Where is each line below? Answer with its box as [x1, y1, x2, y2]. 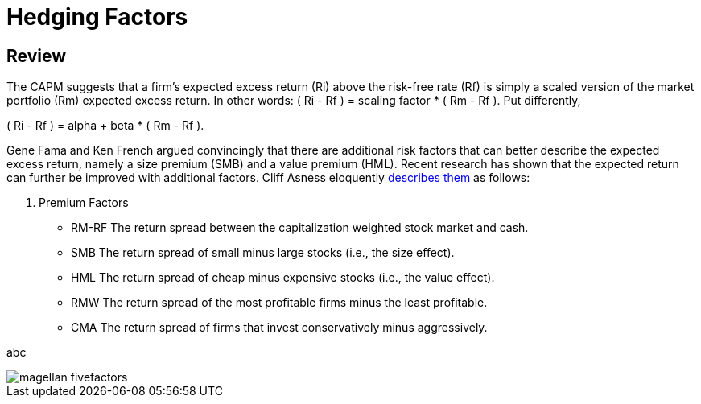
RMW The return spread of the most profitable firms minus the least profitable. [71, 295, 488, 310]
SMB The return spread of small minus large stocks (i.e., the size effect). [71, 245, 455, 260]
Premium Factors [39, 196, 129, 210]
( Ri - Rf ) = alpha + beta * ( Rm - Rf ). [6, 118, 204, 133]
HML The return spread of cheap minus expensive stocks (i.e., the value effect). [71, 270, 495, 285]
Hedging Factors [6, 3, 188, 31]
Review [6, 45, 67, 66]
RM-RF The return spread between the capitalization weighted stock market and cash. [71, 221, 529, 235]
